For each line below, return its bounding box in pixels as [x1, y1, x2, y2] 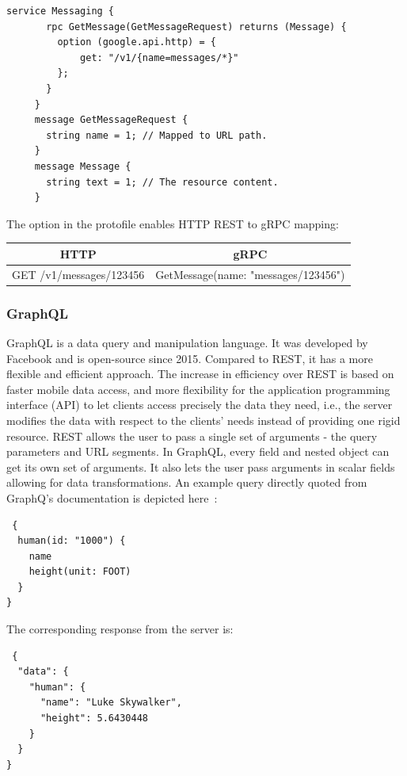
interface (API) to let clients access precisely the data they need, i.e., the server [6, 396, 393, 413]
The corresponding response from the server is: [6, 621, 234, 637]
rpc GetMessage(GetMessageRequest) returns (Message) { [46, 21, 347, 32]
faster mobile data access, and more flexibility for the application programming [6, 380, 390, 397]
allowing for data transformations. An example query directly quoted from [6, 474, 367, 491]
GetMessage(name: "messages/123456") [155, 266, 345, 282]
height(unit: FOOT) [29, 566, 131, 578]
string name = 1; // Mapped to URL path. [46, 129, 268, 141]
